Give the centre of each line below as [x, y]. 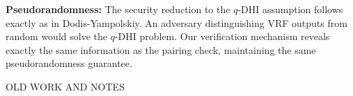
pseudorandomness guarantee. [69, 63]
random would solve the [56, 36]
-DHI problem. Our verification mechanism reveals [222, 36]
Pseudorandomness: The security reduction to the [118, 9]
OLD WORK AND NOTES [65, 86]
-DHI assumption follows [290, 9]
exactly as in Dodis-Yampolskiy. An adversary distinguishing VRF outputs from [176, 22]
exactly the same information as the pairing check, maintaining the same [161, 49]
